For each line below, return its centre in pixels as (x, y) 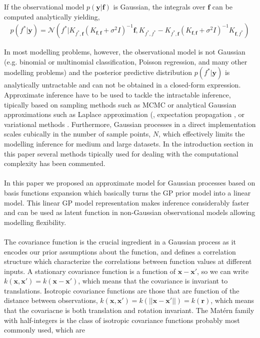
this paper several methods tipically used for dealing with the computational (121, 153)
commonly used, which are (44, 330)
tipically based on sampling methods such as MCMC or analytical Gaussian (120, 104)
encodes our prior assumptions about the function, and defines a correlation (120, 251)
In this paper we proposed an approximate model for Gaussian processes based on (130, 183)
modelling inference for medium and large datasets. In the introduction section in (129, 143)
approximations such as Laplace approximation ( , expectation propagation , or (124, 114)
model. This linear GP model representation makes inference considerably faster (127, 202)
